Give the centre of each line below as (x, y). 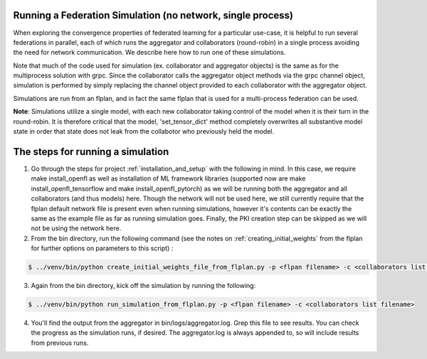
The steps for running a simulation (91, 152)
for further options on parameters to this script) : (102, 248)
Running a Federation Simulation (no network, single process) (153, 15)
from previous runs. (60, 343)
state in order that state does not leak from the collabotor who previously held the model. (143, 132)
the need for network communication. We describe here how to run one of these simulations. (149, 53)
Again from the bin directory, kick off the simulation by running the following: (143, 286)
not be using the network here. (76, 228)
